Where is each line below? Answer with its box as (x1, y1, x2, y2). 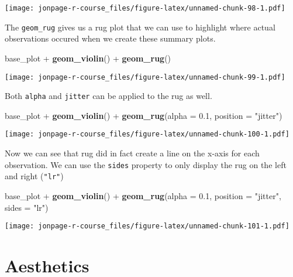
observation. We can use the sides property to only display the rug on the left (5, 158, 287, 170)
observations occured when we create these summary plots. (5, 32, 216, 45)
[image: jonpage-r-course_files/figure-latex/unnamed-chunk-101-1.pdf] (5, 222, 289, 231)
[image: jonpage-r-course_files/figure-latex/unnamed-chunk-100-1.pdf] (5, 130, 289, 139)
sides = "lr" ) (5, 201, 49, 213)
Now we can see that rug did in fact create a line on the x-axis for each (5, 147, 260, 159)
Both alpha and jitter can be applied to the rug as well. (5, 90, 212, 102)
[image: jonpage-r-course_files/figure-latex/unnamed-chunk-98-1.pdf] (5, 4, 285, 12)
